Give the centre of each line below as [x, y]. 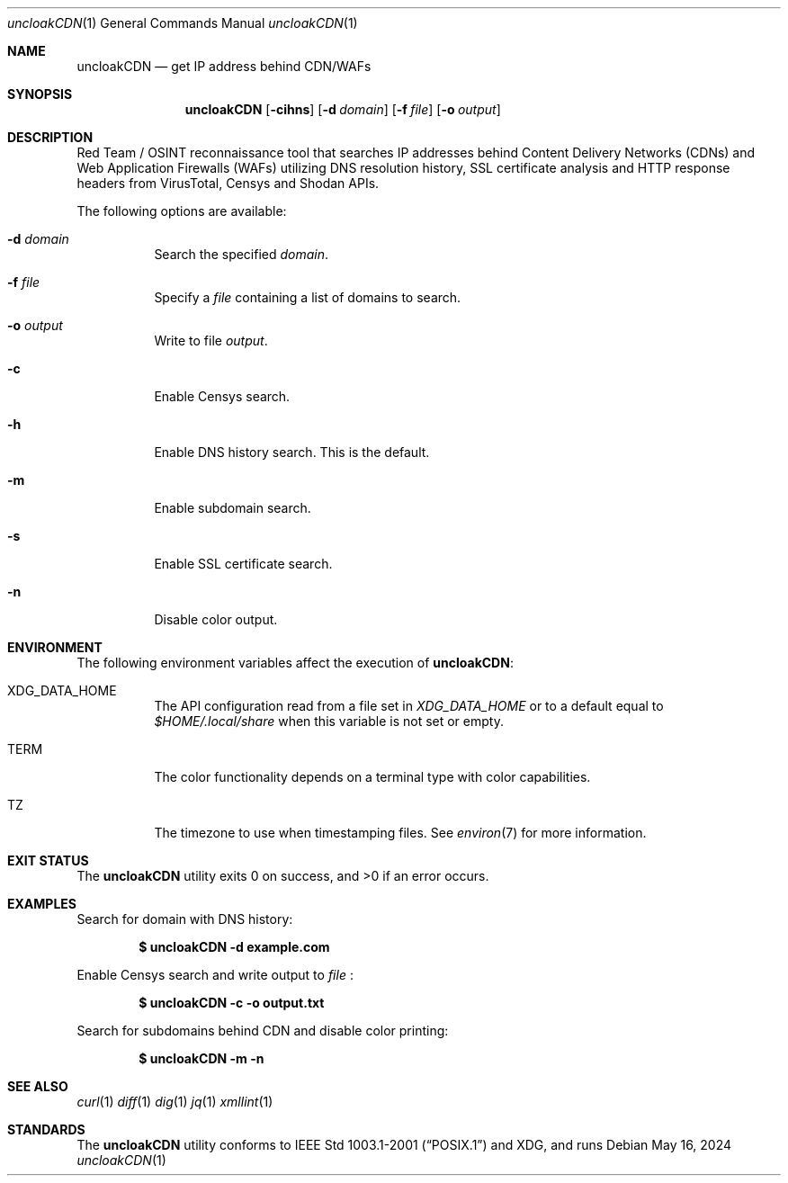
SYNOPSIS [40, 94]
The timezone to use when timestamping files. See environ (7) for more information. [400, 833]
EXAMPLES [42, 904]
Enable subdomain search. [233, 508]
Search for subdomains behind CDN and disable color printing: [263, 1031]
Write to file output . [211, 341]
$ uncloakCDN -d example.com [234, 947]
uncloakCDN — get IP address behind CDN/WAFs [224, 66]
